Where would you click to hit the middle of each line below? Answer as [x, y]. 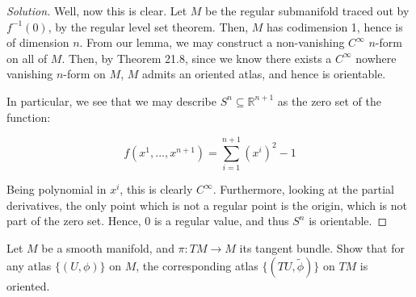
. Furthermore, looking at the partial [304, 189]
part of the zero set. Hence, [74, 221]
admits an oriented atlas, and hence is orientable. [264, 74]
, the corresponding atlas [197, 265]
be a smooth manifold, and [108, 248]
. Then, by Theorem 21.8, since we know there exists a [197, 58]
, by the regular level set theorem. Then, [148, 26]
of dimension [38, 42]
